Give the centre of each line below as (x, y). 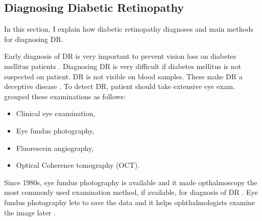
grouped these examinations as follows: (65, 96)
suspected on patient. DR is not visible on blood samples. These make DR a (123, 76)
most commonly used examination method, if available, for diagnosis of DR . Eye (131, 192)
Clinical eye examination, (56, 113)
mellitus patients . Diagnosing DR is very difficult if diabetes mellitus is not (123, 66)
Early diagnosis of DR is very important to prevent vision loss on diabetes (120, 56)
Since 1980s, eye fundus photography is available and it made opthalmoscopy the (131, 182)
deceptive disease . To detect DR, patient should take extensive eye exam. (120, 86)
